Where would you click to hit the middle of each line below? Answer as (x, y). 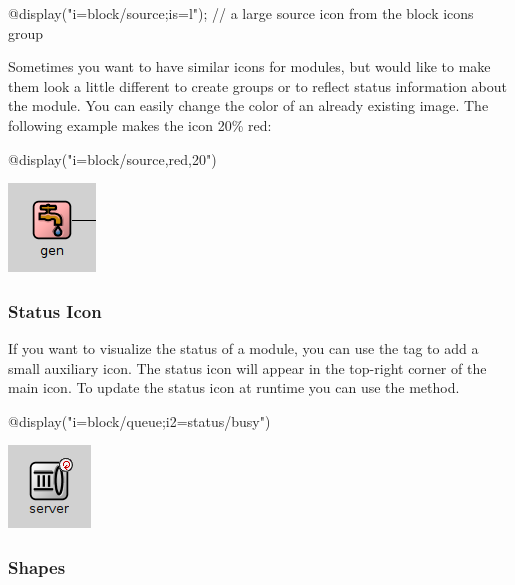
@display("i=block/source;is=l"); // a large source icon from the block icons (241, 13)
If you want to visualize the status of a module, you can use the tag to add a (243, 347)
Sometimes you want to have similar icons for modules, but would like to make (249, 66)
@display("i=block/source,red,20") (112, 158)
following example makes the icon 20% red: (140, 124)
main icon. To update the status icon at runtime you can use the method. (234, 387)
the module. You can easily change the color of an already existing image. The (248, 105)
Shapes (37, 566)
